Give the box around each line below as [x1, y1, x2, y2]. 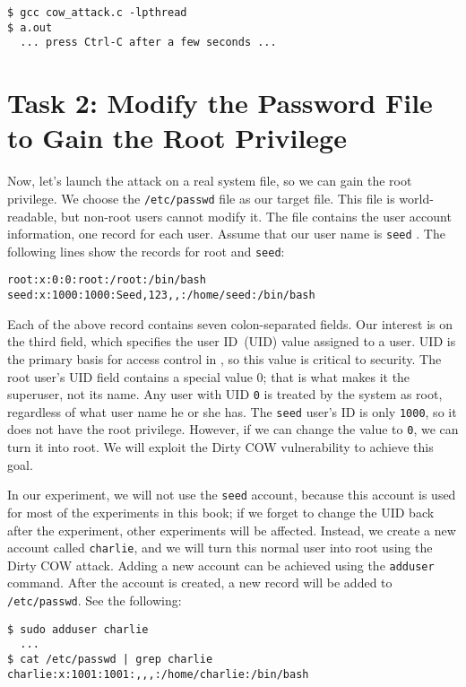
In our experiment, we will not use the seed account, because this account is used [7, 485, 456, 504]
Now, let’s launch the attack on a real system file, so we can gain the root [7, 171, 412, 190]
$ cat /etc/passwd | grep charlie [7, 653, 213, 665]
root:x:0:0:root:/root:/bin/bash [7, 274, 206, 287]
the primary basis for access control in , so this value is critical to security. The [7, 349, 442, 368]
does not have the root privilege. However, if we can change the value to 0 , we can [7, 420, 459, 439]
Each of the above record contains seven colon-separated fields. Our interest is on [7, 314, 453, 333]
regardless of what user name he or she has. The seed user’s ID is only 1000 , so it [7, 402, 457, 421]
